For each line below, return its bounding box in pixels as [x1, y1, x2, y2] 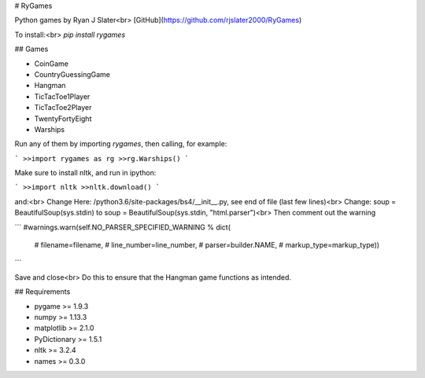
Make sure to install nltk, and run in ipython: [14, 168, 157, 178]
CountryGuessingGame [34, 69, 110, 79]
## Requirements [14, 287, 71, 296]
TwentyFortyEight [34, 114, 92, 123]
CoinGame [34, 59, 69, 68]
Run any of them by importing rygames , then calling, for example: [14, 139, 227, 149]
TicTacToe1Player [34, 91, 91, 101]
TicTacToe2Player [34, 103, 92, 112]
